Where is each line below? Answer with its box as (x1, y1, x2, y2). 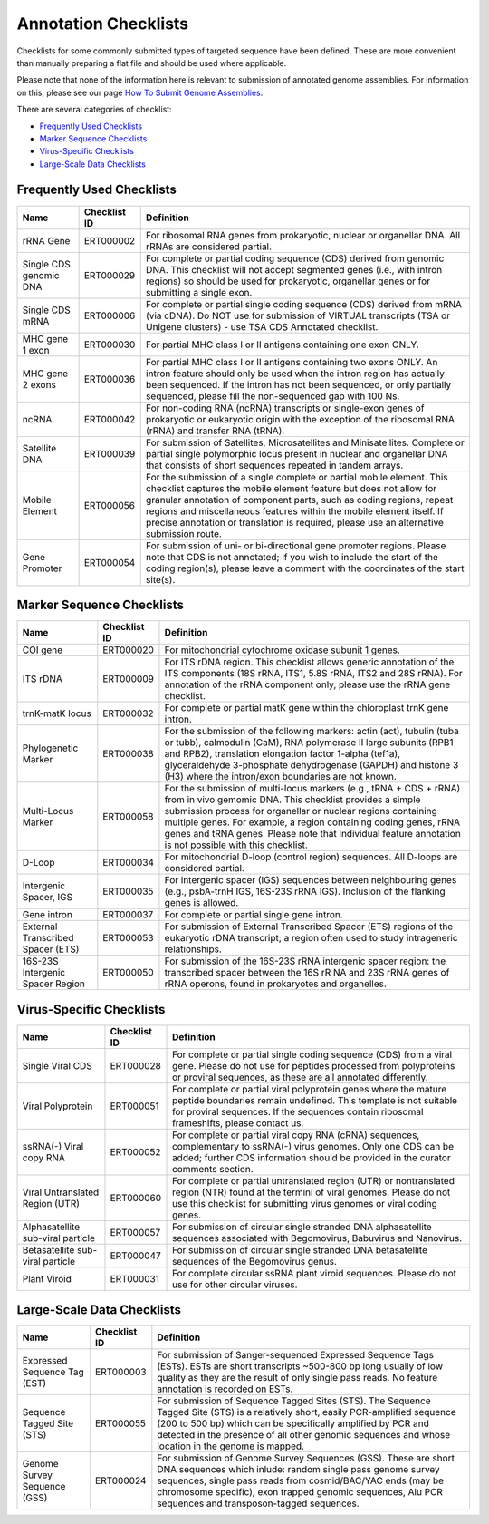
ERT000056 (83, 499, 136, 511)
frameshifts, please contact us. (172, 1116, 304, 1129)
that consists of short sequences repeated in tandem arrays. (145, 459, 404, 471)
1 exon (22, 344, 50, 356)
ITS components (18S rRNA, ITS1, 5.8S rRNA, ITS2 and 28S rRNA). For (164, 667, 464, 680)
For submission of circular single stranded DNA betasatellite (172, 1243, 428, 1256)
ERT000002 (83, 234, 136, 247)
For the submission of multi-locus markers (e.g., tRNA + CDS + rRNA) (164, 782, 461, 795)
